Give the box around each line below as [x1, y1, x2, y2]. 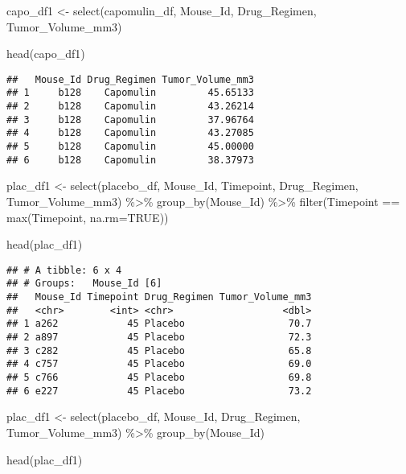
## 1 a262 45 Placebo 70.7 [6, 318, 312, 330]
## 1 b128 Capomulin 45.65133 [6, 87, 254, 99]
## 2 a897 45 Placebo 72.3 [6, 332, 312, 344]
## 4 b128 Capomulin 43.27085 [6, 127, 254, 139]
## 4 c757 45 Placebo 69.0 [6, 358, 312, 370]
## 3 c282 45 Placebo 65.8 [6, 344, 312, 357]
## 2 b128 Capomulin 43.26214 [6, 101, 254, 113]
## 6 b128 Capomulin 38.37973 [6, 154, 254, 166]
